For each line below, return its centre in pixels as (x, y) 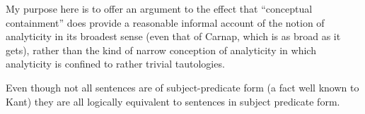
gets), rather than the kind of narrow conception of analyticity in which (161, 50)
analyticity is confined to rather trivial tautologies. (115, 64)
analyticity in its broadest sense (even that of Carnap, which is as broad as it (173, 36)
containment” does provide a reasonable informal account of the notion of (165, 22)
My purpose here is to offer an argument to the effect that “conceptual (159, 8)
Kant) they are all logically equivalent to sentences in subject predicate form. (173, 101)
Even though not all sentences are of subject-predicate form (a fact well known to (182, 87)
